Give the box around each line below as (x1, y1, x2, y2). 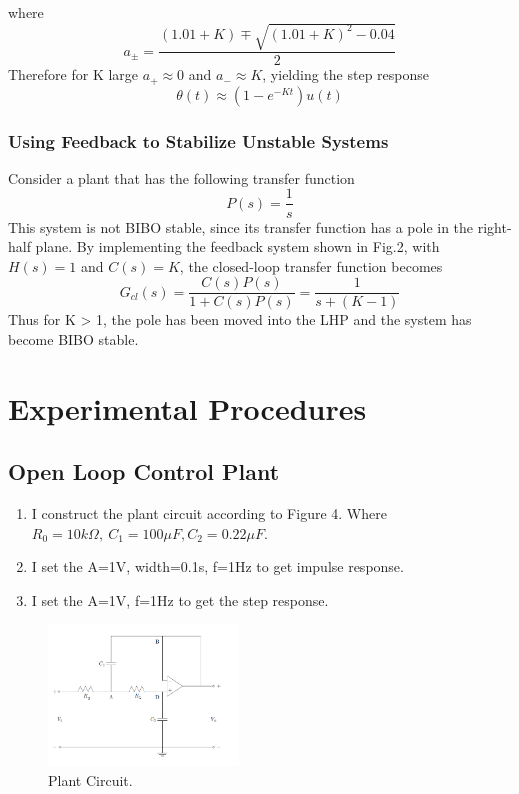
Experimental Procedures (8, 387, 367, 428)
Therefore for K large (8, 64, 139, 85)
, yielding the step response (262, 64, 430, 85)
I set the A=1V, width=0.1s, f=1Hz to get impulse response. (31, 556, 404, 577)
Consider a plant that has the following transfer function (8, 167, 355, 188)
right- (477, 216, 512, 237)
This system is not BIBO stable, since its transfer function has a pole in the (8, 216, 474, 237)
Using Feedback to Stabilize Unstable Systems (8, 128, 389, 153)
